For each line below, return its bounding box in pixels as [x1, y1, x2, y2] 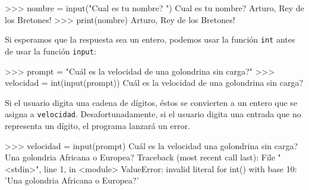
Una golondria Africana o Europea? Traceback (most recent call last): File [5, 151, 275, 163]
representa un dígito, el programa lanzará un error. [5, 119, 190, 131]
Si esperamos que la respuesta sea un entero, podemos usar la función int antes [5, 33, 295, 46]
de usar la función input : [5, 44, 96, 57]
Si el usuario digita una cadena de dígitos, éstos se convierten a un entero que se [5, 96, 298, 108]
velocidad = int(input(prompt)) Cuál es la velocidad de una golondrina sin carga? [5, 76, 303, 89]
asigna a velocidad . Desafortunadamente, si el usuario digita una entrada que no [5, 108, 301, 120]
